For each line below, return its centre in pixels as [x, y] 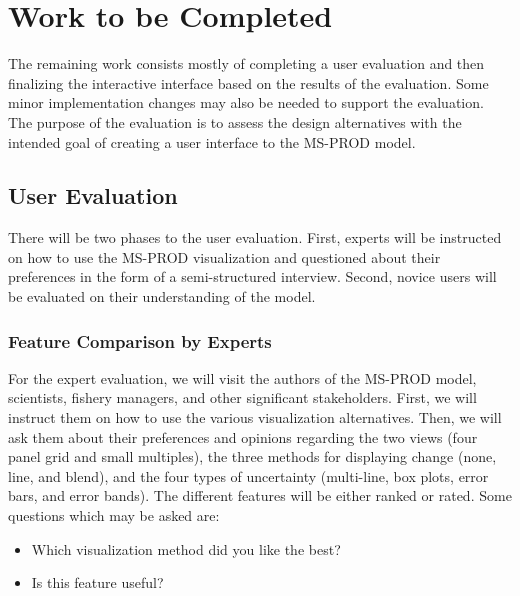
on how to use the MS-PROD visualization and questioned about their [224, 256]
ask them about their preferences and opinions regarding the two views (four [243, 436]
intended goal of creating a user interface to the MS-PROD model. [212, 141]
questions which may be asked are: [114, 515]
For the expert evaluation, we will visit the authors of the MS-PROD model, [242, 377]
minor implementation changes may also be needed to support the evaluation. [246, 102]
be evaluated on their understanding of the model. [162, 296]
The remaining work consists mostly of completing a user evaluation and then [246, 63]
